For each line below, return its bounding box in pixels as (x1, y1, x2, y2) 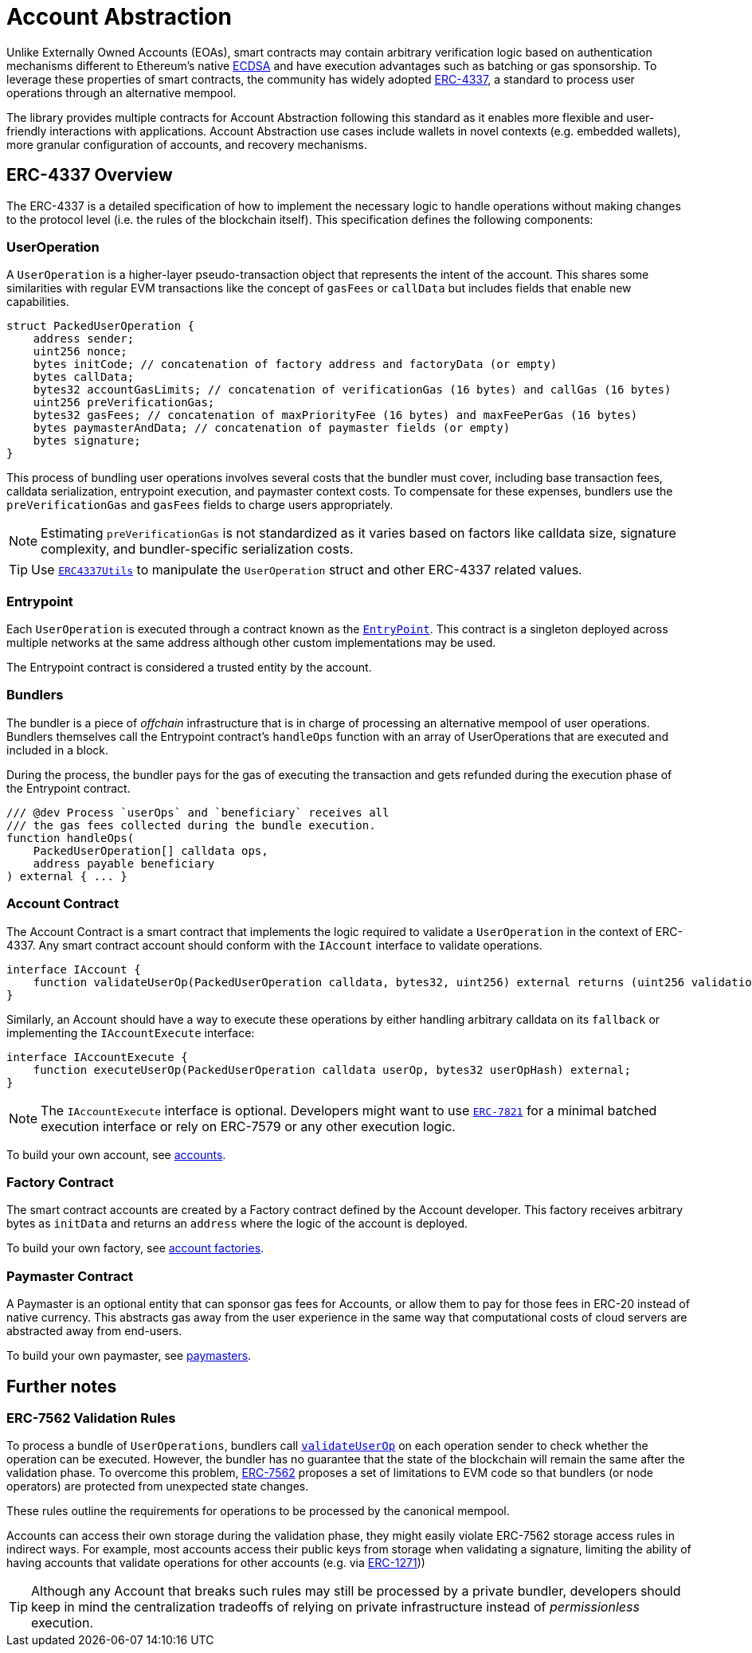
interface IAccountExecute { (6, 1050, 188, 1063)
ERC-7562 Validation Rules (6, 1409, 176, 1426)
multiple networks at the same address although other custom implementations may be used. (6, 636, 496, 650)
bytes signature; (33, 434, 141, 448)
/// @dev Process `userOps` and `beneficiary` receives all (6, 805, 390, 819)
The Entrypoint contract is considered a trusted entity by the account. (6, 660, 372, 675)
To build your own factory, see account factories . (6, 1241, 264, 1255)
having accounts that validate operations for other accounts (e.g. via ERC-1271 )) (6, 1556, 425, 1570)
